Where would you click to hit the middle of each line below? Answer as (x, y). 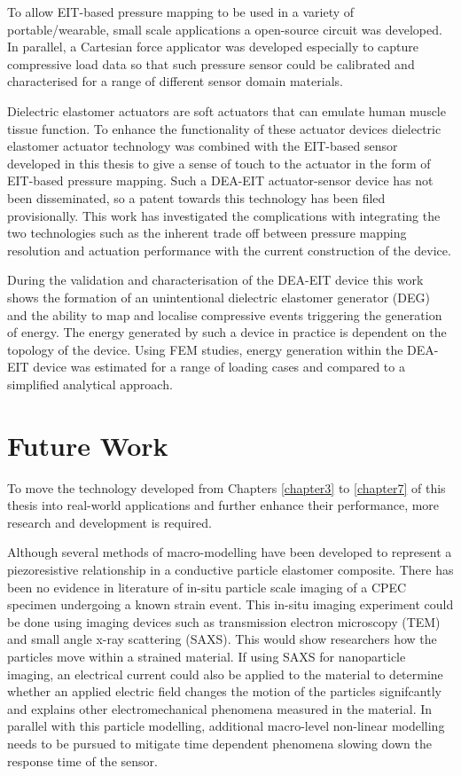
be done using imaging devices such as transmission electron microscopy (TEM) (224, 621)
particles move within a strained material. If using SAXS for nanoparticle (207, 656)
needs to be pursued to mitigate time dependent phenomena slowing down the (219, 743)
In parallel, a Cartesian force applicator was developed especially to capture (213, 47)
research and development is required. (109, 522)
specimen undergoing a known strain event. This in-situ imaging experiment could (230, 604)
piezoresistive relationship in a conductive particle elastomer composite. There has (230, 569)
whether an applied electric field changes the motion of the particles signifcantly (224, 691)
